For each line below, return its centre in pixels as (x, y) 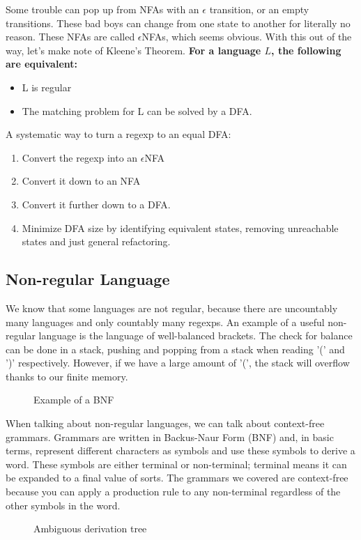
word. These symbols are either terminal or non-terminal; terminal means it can (176, 464)
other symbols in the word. (63, 505)
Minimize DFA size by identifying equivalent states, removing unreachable (180, 227)
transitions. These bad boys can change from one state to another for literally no (178, 23)
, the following (306, 50)
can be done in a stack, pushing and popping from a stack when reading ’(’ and (175, 349)
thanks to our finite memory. (67, 376)
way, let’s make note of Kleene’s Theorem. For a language (133, 50)
